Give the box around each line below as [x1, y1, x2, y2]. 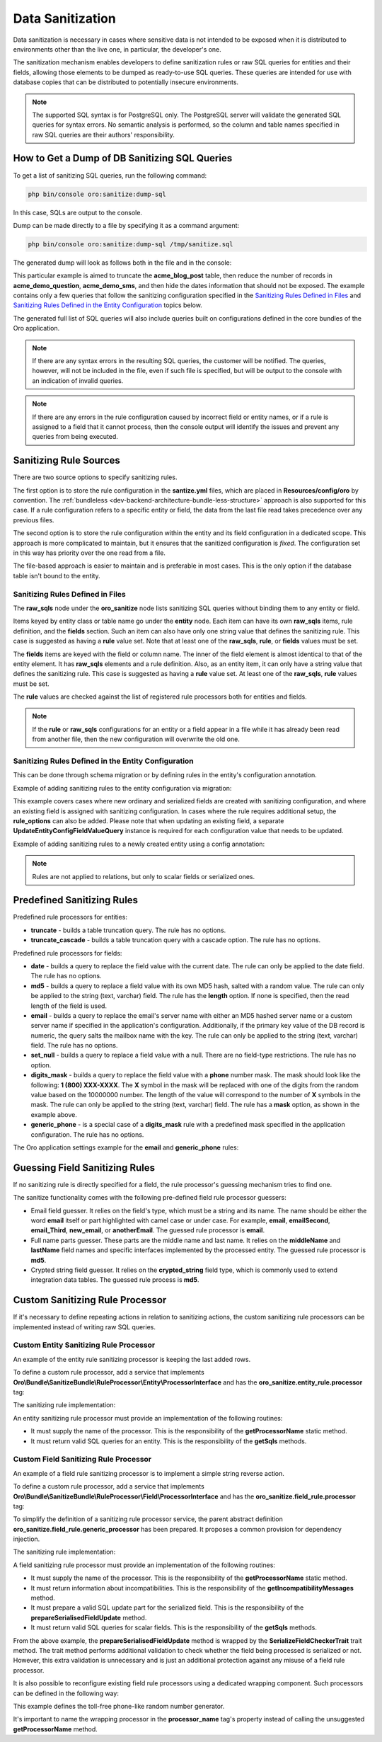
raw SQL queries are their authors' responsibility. [32, 130, 175, 139]
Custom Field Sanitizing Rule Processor [13, 1455, 152, 1465]
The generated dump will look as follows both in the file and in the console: [13, 258, 232, 267]
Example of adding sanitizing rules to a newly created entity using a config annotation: [13, 840, 265, 848]
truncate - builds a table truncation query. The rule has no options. [30, 926, 226, 934]
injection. [13, 1535, 40, 1543]
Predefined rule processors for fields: [13, 949, 122, 957]
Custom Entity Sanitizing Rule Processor [13, 1340, 156, 1350]
